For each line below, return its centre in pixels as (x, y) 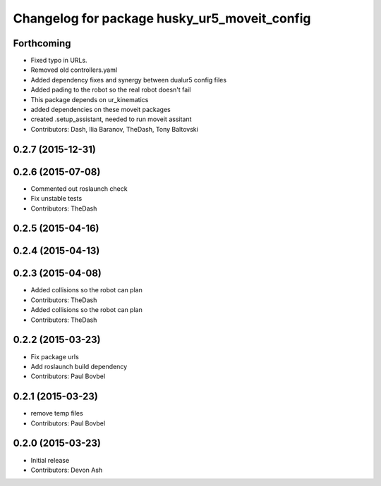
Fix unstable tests (56, 199)
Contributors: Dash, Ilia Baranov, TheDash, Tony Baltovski (115, 129)
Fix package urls (55, 356)
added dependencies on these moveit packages (101, 110)
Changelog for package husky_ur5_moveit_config (162, 18)
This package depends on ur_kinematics (90, 99)
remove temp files (57, 413)
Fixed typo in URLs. (59, 61)
